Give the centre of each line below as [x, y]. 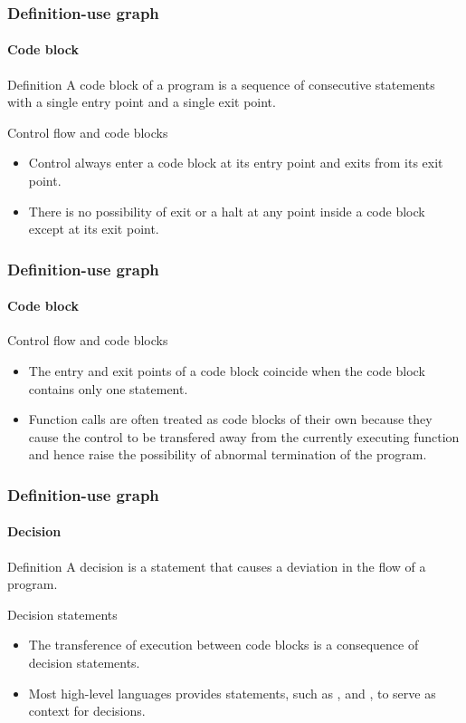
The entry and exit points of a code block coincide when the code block [227, 371]
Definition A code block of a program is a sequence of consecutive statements [221, 84]
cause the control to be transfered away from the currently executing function [244, 436]
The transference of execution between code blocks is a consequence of [223, 645]
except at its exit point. [94, 229]
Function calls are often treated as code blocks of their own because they [230, 419]
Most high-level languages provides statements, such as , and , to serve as [232, 693]
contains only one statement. [108, 388]
